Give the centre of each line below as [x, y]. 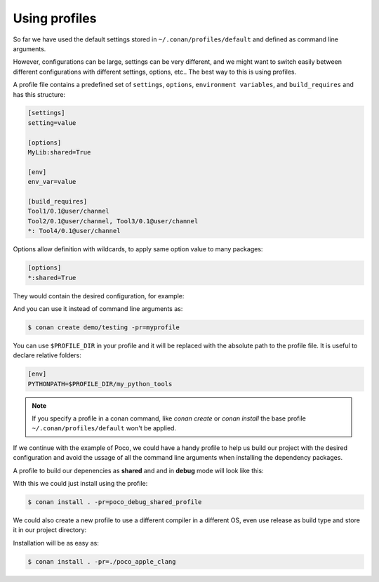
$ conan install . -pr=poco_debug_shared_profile [115, 502]
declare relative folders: [47, 355]
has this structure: [39, 94]
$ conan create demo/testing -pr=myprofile [104, 327]
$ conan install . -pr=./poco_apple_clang [102, 561]
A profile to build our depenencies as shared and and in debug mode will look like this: [138, 470]
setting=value [52, 123]
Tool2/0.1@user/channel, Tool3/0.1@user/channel [113, 221]
